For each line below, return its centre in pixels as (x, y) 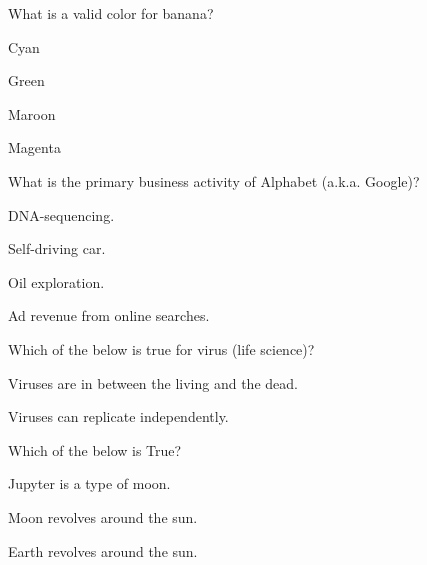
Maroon (32, 113)
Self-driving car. (57, 248)
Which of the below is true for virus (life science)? (161, 348)
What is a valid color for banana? (111, 13)
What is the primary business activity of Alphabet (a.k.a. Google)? (214, 180)
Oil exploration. (56, 281)
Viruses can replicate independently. (118, 416)
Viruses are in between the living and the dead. (153, 382)
